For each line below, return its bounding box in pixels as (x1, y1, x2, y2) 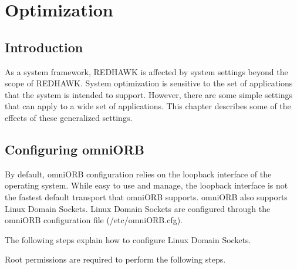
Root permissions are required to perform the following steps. (5, 253, 226, 265)
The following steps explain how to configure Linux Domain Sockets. (5, 233, 251, 246)
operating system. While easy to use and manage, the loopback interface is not (5, 179, 288, 191)
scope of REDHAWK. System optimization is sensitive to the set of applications (5, 77, 293, 89)
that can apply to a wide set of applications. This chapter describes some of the (5, 100, 291, 112)
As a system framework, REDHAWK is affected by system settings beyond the (5, 65, 288, 78)
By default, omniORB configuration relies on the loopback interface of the (5, 167, 272, 180)
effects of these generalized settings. (5, 111, 133, 123)
